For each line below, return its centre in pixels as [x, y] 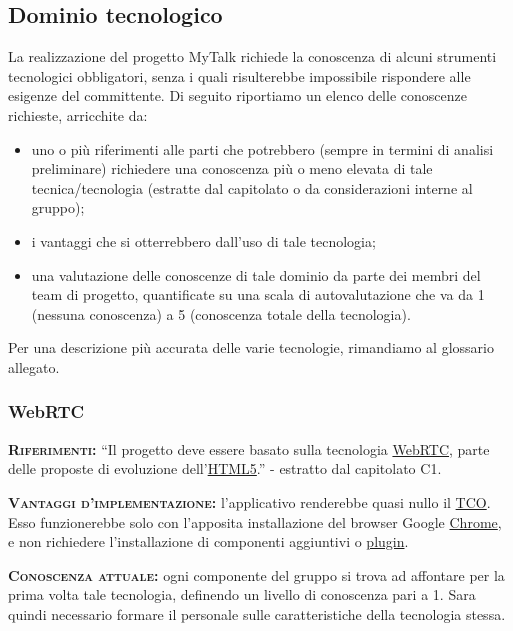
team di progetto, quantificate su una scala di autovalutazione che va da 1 [258, 294]
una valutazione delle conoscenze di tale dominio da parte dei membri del [256, 274]
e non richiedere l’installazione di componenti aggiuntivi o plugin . [208, 541]
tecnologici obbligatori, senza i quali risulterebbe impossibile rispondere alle [239, 75]
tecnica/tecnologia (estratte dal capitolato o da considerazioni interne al [252, 187]
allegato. [34, 366]
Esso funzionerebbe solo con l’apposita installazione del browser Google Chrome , [255, 521]
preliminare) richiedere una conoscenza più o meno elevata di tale [232, 168]
